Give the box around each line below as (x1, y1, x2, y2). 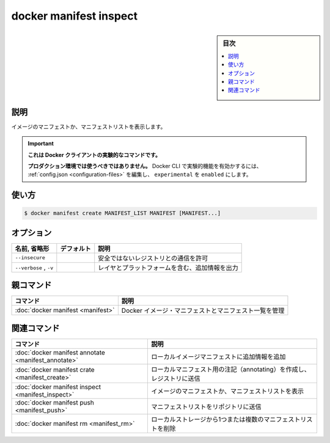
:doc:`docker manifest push (15, 398, 94, 406)
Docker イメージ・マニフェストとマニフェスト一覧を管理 (121, 306, 285, 315)
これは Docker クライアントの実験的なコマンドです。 (28, 151, 161, 158)
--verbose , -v (15, 263, 54, 271)
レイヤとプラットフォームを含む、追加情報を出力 (98, 263, 238, 272)
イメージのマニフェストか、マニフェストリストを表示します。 (11, 123, 166, 130)
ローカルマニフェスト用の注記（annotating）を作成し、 (150, 365, 311, 373)
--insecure (15, 254, 46, 261)
